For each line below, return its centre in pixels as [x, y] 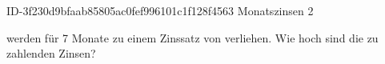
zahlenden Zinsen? [51, 53]
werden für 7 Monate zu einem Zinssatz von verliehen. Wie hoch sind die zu [192, 37]
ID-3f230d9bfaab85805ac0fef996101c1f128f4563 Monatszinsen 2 [160, 10]
